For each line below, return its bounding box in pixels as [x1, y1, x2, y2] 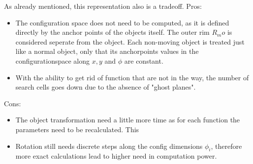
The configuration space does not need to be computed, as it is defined [15, 17, 229, 27]
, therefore [211, 141, 242, 151]
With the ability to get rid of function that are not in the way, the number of [15, 72, 249, 82]
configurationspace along [15, 55, 90, 66]
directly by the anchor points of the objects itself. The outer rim [15, 27, 210, 37]
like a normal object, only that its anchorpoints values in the [15, 46, 199, 56]
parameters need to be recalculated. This [15, 124, 139, 134]
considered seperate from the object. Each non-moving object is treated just [15, 36, 245, 47]
